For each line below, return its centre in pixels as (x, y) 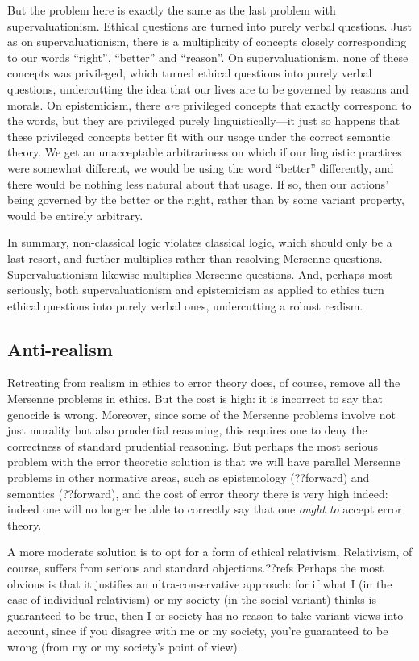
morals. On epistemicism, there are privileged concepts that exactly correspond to (209, 104)
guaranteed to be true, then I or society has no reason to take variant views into (205, 615)
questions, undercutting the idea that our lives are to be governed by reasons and (208, 88)
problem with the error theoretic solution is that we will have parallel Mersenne (204, 461)
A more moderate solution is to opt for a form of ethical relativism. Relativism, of (210, 552)
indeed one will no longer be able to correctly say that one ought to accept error (205, 509)
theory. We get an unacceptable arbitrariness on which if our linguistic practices (205, 152)
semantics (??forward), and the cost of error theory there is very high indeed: (198, 493)
